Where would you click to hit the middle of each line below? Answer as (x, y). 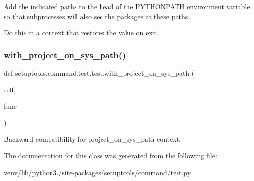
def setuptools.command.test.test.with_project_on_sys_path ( (99, 73)
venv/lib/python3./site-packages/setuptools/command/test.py (98, 172)
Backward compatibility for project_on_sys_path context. (92, 139)
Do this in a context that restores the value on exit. (81, 33)
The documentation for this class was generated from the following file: (111, 155)
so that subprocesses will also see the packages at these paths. (97, 16)
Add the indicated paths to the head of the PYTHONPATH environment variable (127, 6)
